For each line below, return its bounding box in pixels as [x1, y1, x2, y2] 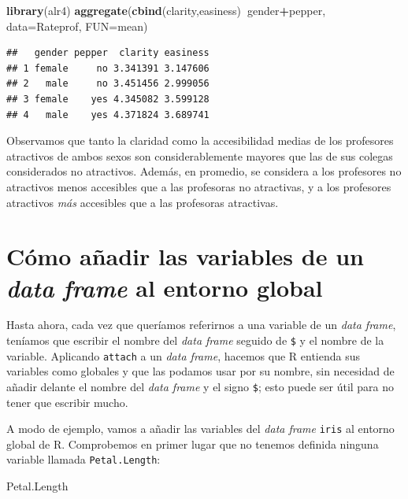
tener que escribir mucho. [6, 394, 128, 410]
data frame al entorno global [6, 271, 323, 304]
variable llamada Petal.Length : [6, 451, 161, 468]
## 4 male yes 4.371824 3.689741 [6, 109, 210, 120]
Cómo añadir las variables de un [6, 240, 364, 272]
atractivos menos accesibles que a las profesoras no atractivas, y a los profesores [6, 178, 391, 194]
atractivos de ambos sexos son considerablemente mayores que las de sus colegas [6, 147, 393, 164]
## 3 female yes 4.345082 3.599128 [6, 93, 210, 105]
